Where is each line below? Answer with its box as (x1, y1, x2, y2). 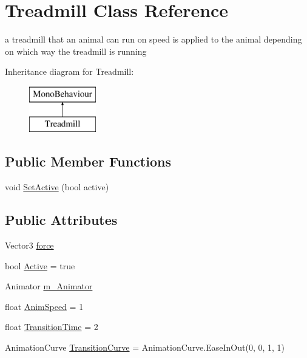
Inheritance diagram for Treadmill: (5, 65, 134, 78)
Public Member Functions (5, 152, 171, 171)
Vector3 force (5, 239, 54, 252)
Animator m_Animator (5, 280, 93, 292)
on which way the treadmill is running (5, 44, 147, 57)
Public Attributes (5, 210, 118, 229)
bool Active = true (5, 259, 75, 272)
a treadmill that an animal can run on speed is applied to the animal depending (5, 33, 302, 46)
